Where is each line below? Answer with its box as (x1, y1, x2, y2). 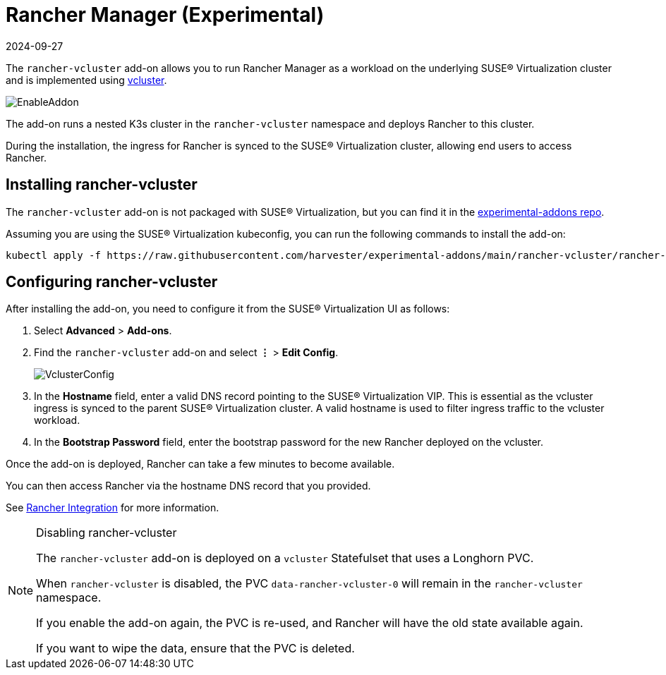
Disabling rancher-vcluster (36, 525, 177, 540)
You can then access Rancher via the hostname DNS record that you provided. (6, 480, 371, 492)
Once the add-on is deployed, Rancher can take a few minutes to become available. (6, 458, 395, 470)
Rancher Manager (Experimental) (6, 3, 325, 27)
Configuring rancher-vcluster (6, 273, 218, 291)
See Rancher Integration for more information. (6, 501, 219, 514)
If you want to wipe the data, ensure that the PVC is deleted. (36, 641, 355, 656)
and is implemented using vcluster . (6, 73, 167, 86)
